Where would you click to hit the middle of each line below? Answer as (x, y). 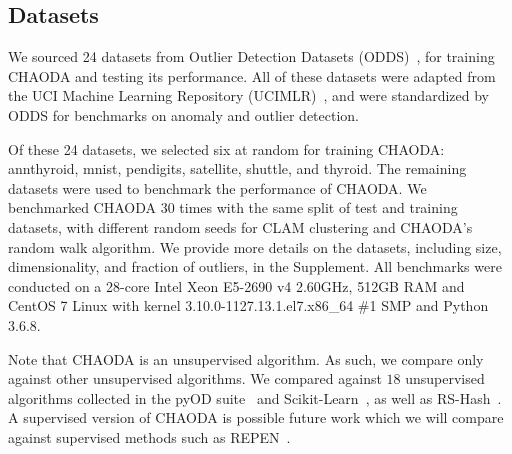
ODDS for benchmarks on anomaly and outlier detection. (184, 114)
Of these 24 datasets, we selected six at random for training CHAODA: (226, 148)
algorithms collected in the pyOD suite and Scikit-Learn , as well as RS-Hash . (255, 397)
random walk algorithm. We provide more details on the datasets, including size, (255, 246)
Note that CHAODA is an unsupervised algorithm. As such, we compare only (246, 358)
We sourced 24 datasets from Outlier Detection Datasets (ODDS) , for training (251, 56)
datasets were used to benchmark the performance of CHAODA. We (217, 187)
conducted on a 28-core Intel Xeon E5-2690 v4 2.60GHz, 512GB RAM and (236, 285)
